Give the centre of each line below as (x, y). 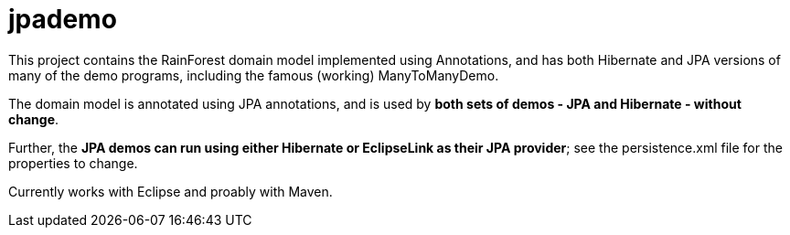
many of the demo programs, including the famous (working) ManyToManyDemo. (254, 75)
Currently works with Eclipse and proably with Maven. (171, 191)
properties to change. (73, 163)
